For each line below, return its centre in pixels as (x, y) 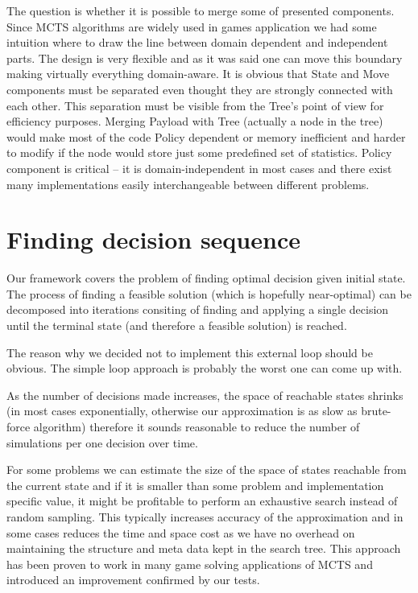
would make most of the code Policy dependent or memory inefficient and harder (206, 136)
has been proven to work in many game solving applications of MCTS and (190, 564)
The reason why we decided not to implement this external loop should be (190, 352)
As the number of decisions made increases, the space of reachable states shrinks (205, 395)
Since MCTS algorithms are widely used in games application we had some (192, 26)
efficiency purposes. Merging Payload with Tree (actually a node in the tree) (195, 121)
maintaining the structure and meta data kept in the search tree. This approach (204, 548)
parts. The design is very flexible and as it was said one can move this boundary (205, 58)
